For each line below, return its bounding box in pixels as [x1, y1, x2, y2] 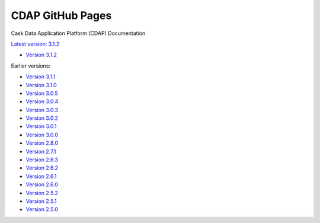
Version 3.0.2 [25, 114, 59, 122]
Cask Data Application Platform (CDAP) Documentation [11, 30, 146, 37]
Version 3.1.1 [25, 73, 56, 80]
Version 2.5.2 [25, 189, 59, 196]
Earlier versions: [11, 62, 50, 69]
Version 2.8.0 [25, 139, 59, 146]
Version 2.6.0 [25, 181, 59, 188]
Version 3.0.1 [25, 123, 57, 130]
